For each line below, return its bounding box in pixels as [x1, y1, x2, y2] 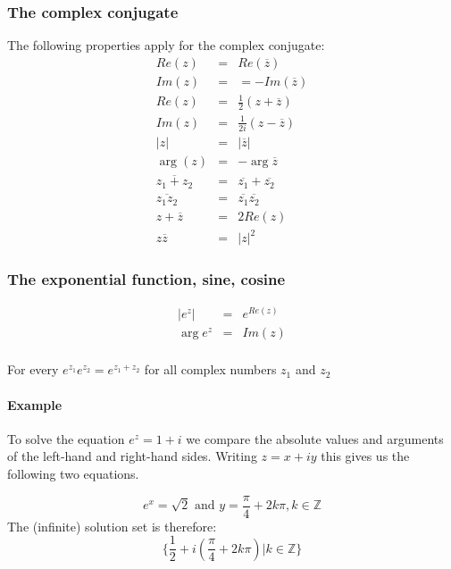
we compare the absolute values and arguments [186, 429, 444, 448]
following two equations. [7, 464, 139, 483]
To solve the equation [7, 429, 125, 448]
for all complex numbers [144, 360, 277, 379]
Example [7, 395, 63, 414]
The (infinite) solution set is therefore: [7, 516, 217, 535]
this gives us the [321, 447, 410, 465]
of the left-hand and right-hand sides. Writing [7, 447, 257, 465]
